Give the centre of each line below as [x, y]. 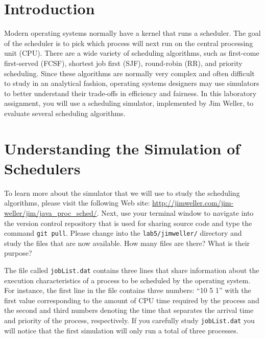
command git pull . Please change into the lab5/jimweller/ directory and [123, 233]
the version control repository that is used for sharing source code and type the [128, 223]
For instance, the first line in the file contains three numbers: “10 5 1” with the [128, 290]
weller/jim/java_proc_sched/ [51, 212]
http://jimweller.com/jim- [193, 203]
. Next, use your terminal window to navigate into [175, 212]
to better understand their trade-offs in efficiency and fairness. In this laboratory [130, 93]
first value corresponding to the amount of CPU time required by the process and [132, 300]
